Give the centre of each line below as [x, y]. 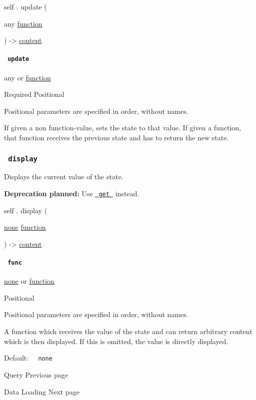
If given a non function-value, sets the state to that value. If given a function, [122, 128]
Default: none [28, 358]
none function [25, 227]
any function [23, 23]
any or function [27, 77]
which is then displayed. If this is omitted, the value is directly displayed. [116, 341]
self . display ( [26, 210]
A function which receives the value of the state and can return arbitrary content [128, 331]
